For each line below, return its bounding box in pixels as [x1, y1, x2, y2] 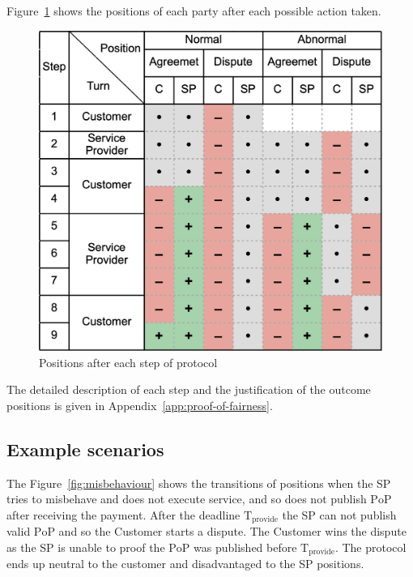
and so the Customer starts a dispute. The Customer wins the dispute [58, 523, 407, 540]
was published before [194, 538, 297, 555]
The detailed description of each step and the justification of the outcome [6, 381, 371, 398]
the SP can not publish [282, 506, 397, 523]
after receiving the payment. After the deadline [6, 506, 241, 523]
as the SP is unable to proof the [6, 538, 165, 555]
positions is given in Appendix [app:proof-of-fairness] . [6, 396, 273, 413]
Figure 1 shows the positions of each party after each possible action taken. [6, 2, 381, 19]
